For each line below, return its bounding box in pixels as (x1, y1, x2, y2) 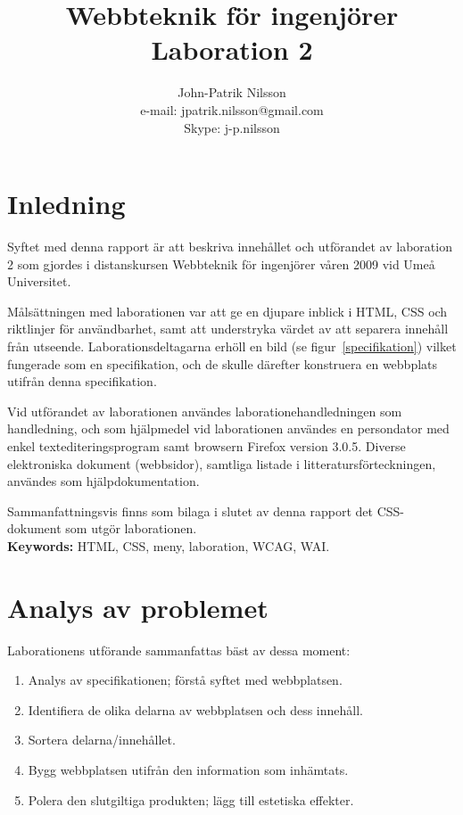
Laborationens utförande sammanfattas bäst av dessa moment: (7, 640, 351, 659)
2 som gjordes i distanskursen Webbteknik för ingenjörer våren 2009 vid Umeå (7, 254, 435, 273)
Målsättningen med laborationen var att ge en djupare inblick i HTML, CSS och (7, 301, 448, 320)
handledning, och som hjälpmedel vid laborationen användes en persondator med (7, 419, 450, 438)
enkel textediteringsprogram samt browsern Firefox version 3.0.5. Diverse (7, 436, 406, 455)
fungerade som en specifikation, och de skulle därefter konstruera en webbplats (7, 354, 438, 373)
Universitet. (7, 272, 71, 291)
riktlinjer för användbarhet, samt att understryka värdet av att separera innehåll (7, 319, 449, 338)
